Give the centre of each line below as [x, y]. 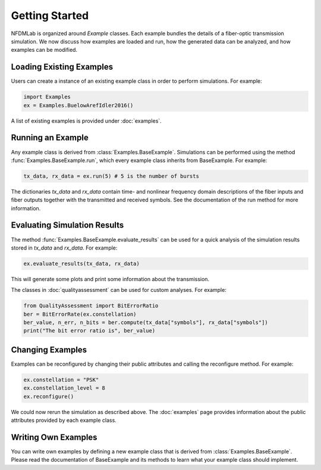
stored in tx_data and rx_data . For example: [64, 248]
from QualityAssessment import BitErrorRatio [91, 306]
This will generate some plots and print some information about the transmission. [110, 279]
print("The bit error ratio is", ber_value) [89, 331]
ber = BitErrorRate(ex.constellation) [80, 314]
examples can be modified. [44, 50]
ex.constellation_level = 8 [64, 388]
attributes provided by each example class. [64, 421]
